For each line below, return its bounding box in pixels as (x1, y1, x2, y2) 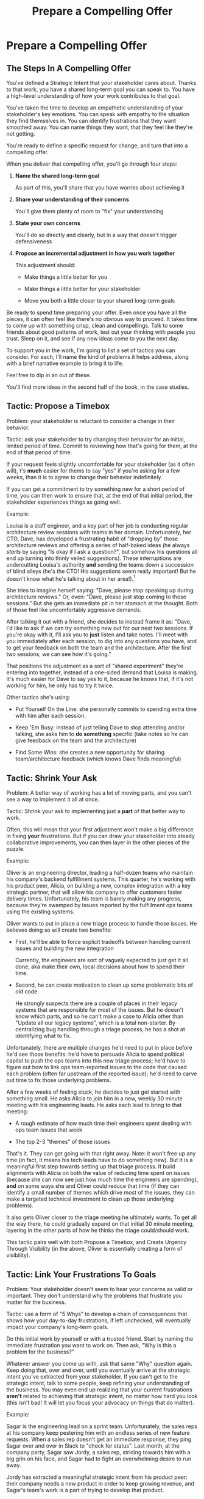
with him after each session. (15, 712, 86, 720)
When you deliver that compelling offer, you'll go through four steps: (6, 160, 178, 168)
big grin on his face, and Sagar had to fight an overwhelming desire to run (6, 1455, 192, 1462)
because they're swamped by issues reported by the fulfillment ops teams (6, 902, 193, 909)
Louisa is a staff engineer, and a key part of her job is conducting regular (6, 521, 189, 529)
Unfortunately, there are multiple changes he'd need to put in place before (6, 1044, 193, 1052)
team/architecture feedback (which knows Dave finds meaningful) (15, 755, 181, 762)
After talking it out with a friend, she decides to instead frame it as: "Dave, (6, 618, 192, 625)
